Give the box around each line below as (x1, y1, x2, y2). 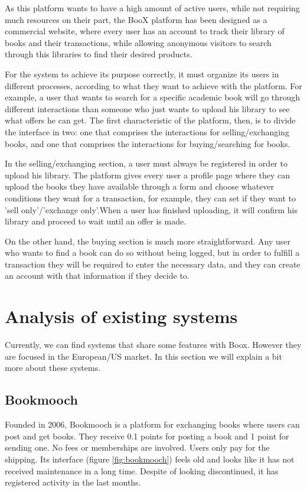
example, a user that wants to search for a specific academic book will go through (5, 91, 301, 103)
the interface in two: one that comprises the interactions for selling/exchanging (5, 125, 289, 138)
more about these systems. (5, 361, 101, 374)
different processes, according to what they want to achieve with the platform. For (5, 79, 302, 92)
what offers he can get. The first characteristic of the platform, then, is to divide (5, 114, 296, 126)
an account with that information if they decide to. (5, 269, 190, 282)
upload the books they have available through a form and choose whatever (5, 180, 275, 193)
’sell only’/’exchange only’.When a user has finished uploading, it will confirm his (5, 203, 298, 216)
